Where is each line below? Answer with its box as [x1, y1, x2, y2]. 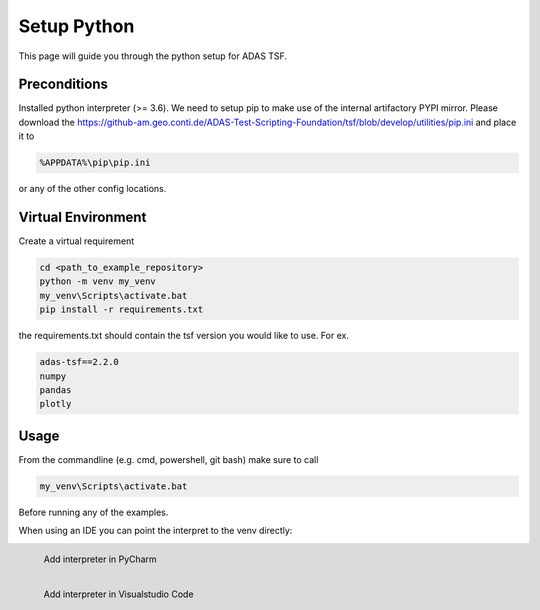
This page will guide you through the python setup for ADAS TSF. [18, 50, 288, 62]
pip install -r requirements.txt [39, 304, 204, 315]
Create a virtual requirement [18, 235, 135, 247]
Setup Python [18, 15, 135, 37]
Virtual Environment [18, 209, 147, 226]
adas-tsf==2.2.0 [39, 356, 120, 368]
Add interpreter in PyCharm [43, 553, 157, 565]
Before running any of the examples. [18, 506, 169, 518]
